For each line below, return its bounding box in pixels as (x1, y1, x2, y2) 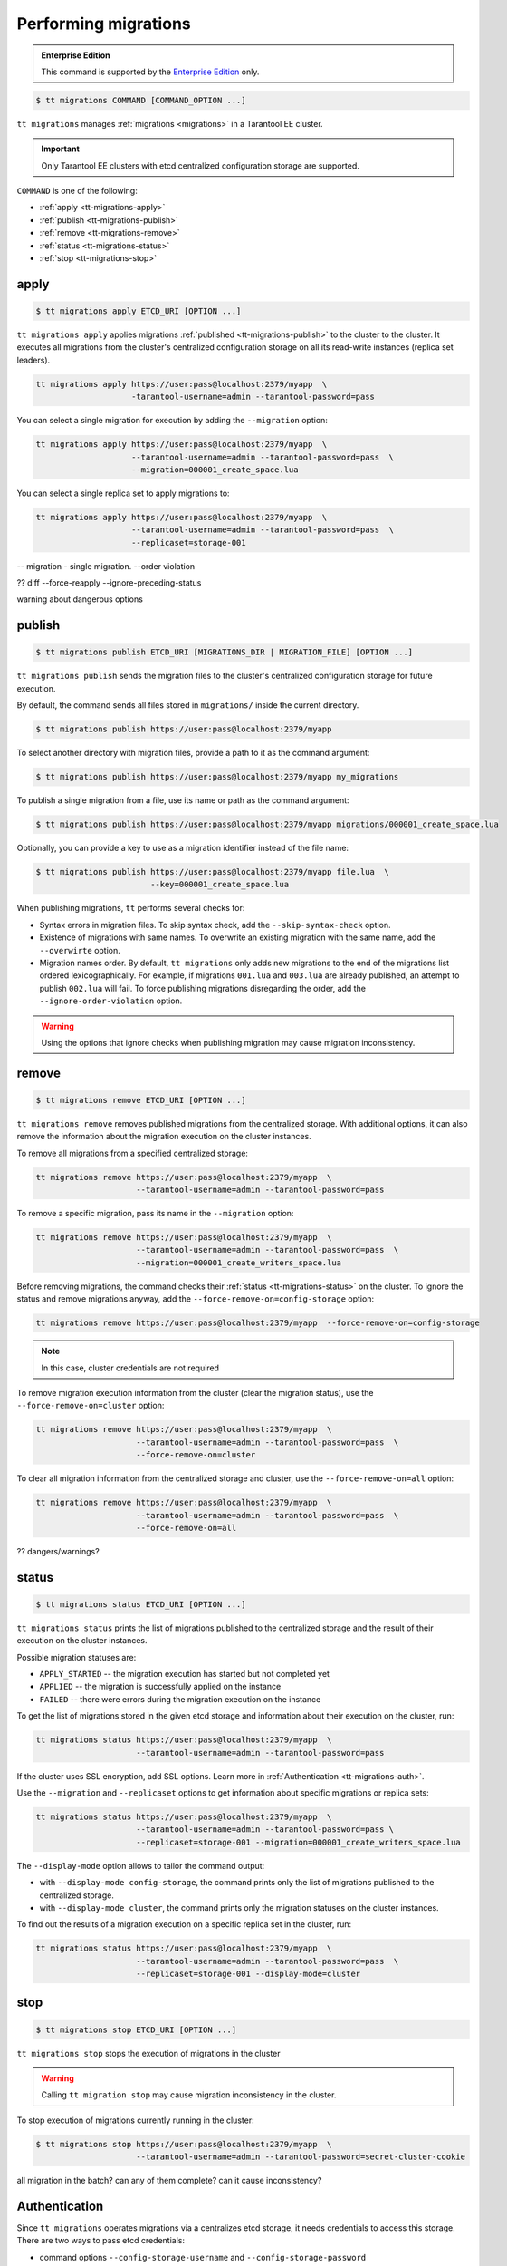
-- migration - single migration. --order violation (16, 560, 196, 571)
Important (41, 143, 81, 154)
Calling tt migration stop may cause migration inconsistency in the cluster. (41, 2089, 337, 2100)
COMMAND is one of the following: (16, 186, 138, 197)
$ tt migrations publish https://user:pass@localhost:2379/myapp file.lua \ (35, 867, 389, 877)
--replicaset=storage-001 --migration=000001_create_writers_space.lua (136, 1836, 461, 1847)
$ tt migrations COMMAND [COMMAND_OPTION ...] (35, 95, 246, 105)
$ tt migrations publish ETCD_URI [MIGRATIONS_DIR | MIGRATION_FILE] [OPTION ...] (35, 647, 414, 657)
